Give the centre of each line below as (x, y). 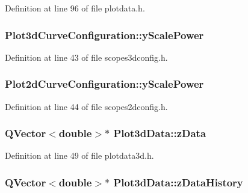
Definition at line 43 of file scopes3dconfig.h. (86, 57)
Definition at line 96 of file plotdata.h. (75, 8)
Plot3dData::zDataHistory (178, 182)
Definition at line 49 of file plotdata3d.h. (79, 155)
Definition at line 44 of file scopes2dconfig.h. (86, 106)
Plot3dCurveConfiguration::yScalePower (104, 35)
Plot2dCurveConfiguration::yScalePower (104, 84)
